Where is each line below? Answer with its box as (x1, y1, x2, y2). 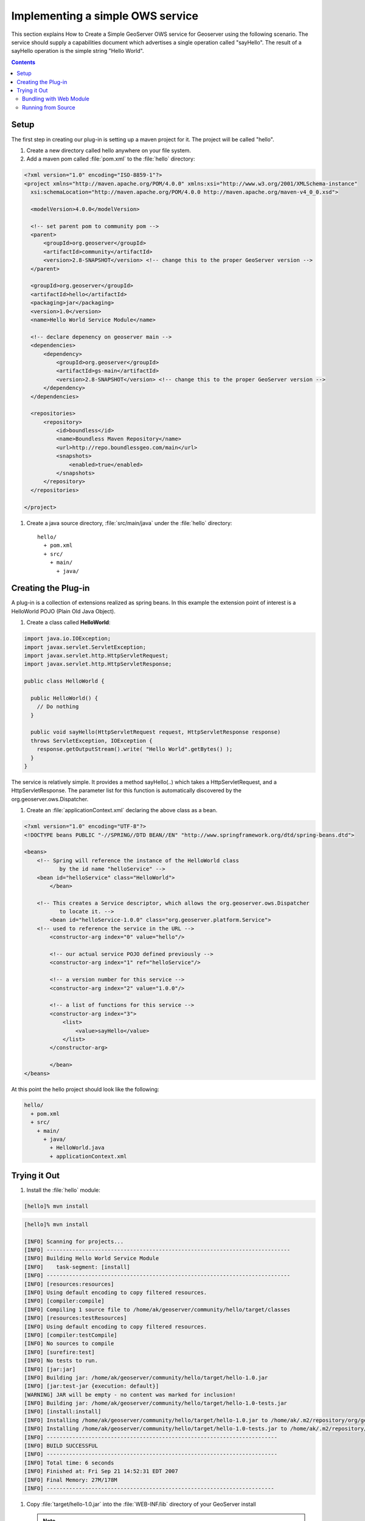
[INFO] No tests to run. (24, 1357, 99, 1364)
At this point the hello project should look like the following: (11, 1085, 159, 1093)
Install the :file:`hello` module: (26, 1186, 100, 1194)
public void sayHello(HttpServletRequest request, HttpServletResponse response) (30, 729, 281, 736)
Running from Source (22, 103, 75, 111)
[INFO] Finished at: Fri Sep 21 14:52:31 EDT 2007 (24, 1468, 179, 1475)
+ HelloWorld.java (49, 1144, 105, 1151)
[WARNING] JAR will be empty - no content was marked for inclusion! (24, 1391, 236, 1398)
